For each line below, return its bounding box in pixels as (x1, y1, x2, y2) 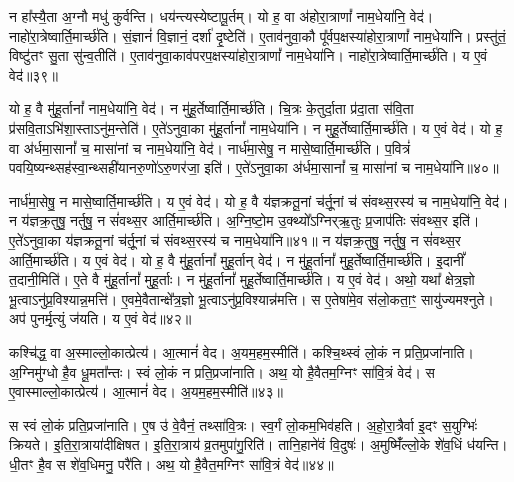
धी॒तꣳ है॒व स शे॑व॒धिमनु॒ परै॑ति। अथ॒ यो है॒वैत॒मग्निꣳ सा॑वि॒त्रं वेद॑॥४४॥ (9, 453, 334, 474)
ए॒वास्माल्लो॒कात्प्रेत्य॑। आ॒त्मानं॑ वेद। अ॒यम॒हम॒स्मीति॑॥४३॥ (9, 381, 283, 402)
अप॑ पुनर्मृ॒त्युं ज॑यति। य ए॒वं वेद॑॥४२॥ (9, 308, 192, 329)
